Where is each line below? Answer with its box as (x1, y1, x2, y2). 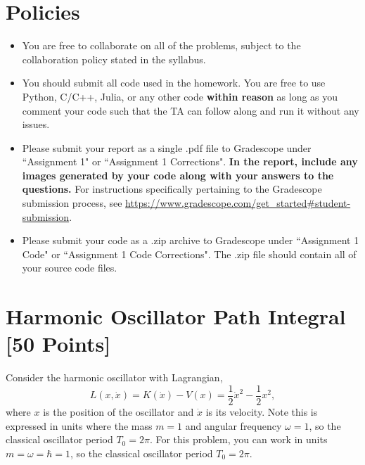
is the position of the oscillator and (43, 405, 194, 419)
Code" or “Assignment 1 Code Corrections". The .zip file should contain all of (22, 246, 357, 261)
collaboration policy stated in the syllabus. (22, 51, 206, 66)
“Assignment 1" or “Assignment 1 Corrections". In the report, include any (22, 154, 358, 169)
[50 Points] (6, 329, 111, 358)
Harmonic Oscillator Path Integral (6, 302, 346, 331)
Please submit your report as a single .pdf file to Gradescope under (22, 140, 312, 155)
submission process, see (22, 196, 122, 210)
